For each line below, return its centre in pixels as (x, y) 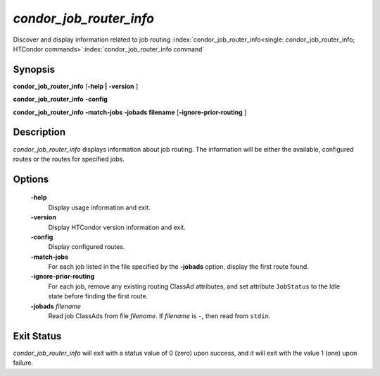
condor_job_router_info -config (61, 99)
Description (39, 132)
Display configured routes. (87, 247)
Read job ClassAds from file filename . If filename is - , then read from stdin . (159, 316)
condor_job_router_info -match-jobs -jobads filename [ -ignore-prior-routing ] (130, 112)
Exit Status (37, 336)
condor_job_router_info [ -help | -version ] (76, 86)
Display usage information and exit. (99, 207)
